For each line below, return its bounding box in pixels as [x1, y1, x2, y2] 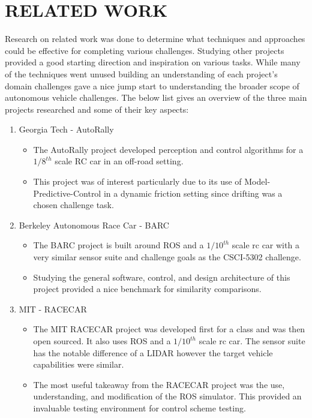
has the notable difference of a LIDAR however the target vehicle [33, 346, 273, 359]
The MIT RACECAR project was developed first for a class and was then [33, 323, 305, 335]
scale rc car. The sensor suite [199, 335, 305, 347]
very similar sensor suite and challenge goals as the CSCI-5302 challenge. [33, 251, 301, 263]
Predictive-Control [33, 187, 101, 199]
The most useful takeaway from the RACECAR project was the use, [33, 378, 285, 390]
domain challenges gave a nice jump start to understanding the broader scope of [5, 79, 299, 92]
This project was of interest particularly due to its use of [33, 175, 242, 188]
